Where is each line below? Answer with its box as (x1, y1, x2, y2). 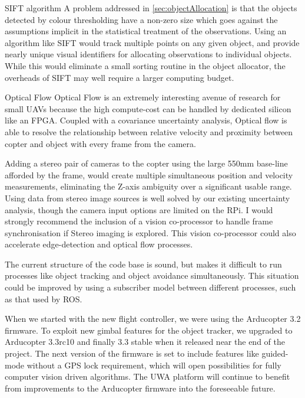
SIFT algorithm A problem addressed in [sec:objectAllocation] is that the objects (5, 2, 297, 14)
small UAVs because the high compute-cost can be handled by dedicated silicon (5, 102, 291, 115)
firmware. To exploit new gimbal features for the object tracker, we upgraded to (5, 324, 293, 336)
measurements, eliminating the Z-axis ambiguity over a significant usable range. (5, 180, 292, 193)
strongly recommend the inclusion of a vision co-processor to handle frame (5, 215, 273, 227)
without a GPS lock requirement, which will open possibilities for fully (26, 358, 281, 371)
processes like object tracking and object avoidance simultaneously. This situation (5, 269, 299, 282)
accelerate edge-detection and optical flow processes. (5, 238, 193, 250)
